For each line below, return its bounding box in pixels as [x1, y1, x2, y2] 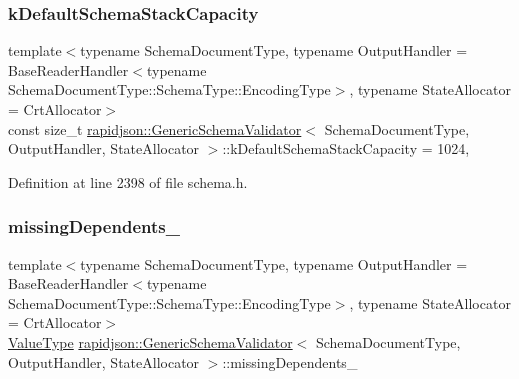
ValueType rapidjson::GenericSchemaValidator [8, 331, 293, 352]
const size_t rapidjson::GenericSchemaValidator [8, 118, 302, 139]
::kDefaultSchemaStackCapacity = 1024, [222, 138, 470, 159]
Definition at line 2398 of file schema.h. [8, 171, 248, 192]
